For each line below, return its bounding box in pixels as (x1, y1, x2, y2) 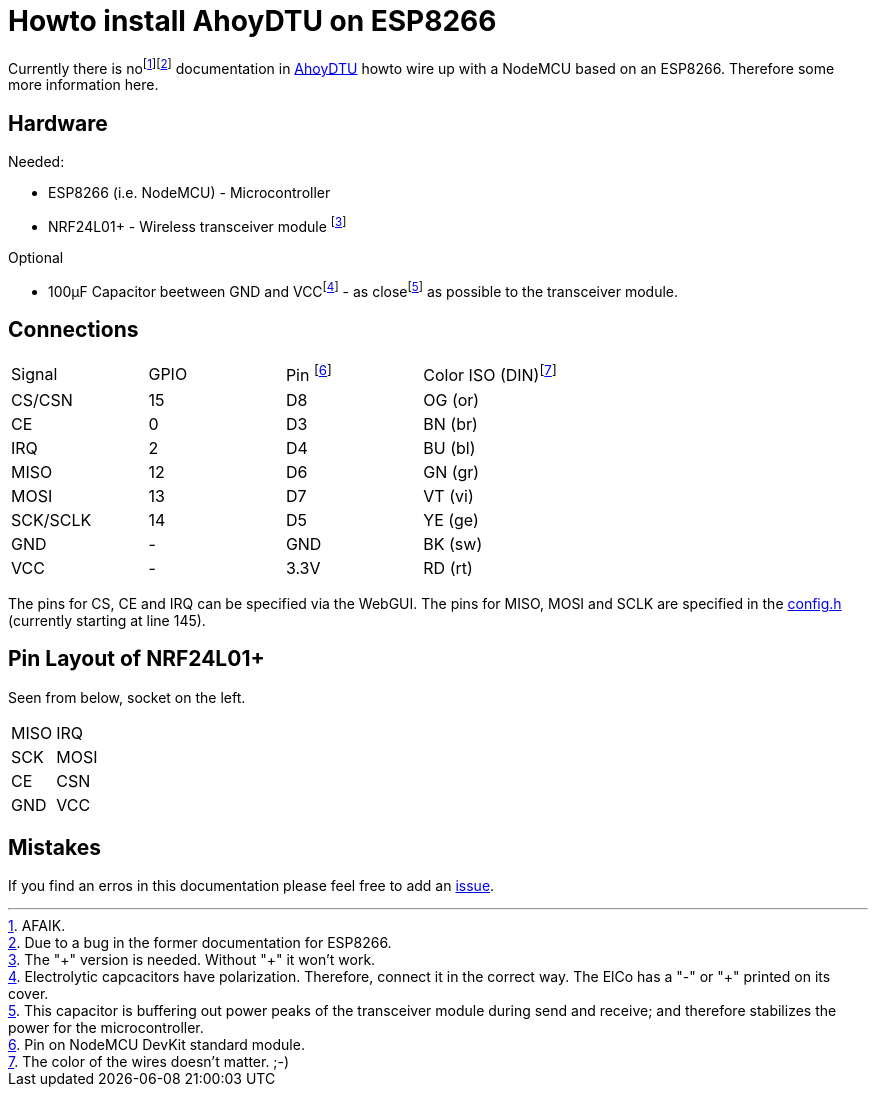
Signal (11, 364, 58, 385)
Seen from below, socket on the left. (8, 688, 246, 706)
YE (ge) (423, 509, 479, 530)
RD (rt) (423, 557, 473, 578)
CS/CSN (11, 389, 73, 410)
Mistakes (8, 835, 101, 860)
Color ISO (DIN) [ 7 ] (423, 362, 557, 386)
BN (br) (423, 413, 478, 434)
